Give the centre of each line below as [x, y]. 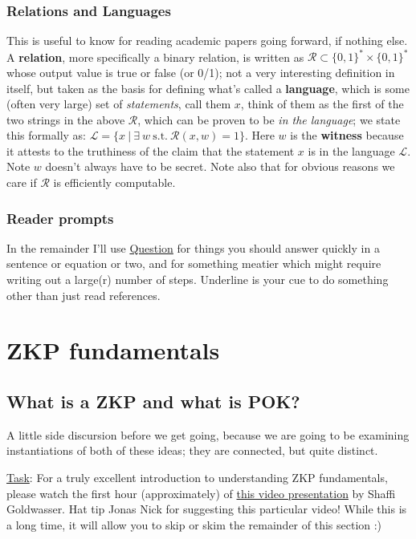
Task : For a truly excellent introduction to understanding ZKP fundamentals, [197, 478]
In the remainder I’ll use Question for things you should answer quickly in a [193, 247]
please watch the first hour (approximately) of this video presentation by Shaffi [201, 493]
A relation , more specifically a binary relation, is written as [155, 57]
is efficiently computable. [114, 182]
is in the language [351, 150]
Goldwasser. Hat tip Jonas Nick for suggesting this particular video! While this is [207, 509]
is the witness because [347, 135]
